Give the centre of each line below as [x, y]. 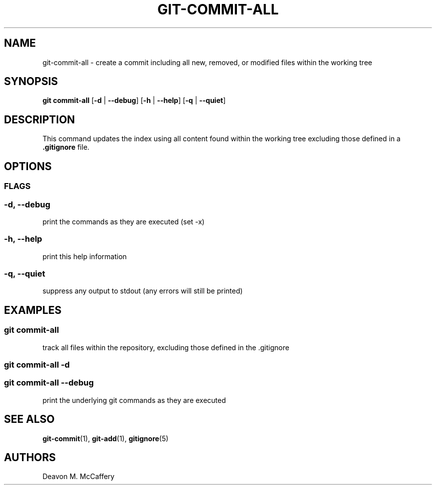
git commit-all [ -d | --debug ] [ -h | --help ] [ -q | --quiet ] [134, 100]
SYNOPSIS [31, 82]
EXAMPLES [33, 310]
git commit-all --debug [49, 383]
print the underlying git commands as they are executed [134, 400]
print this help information [85, 256]
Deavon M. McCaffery [78, 477]
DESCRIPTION [40, 119]
